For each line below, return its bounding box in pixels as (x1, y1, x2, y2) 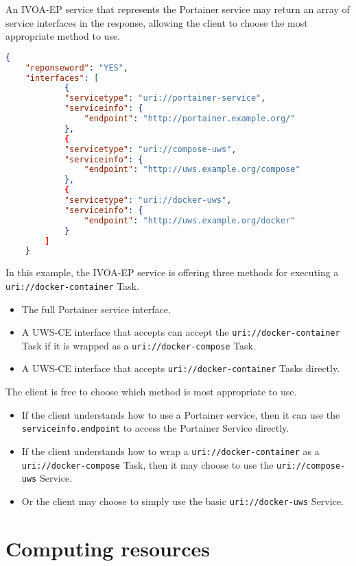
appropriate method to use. (5, 29, 121, 43)
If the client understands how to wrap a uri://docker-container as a (21, 443, 320, 458)
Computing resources (5, 534, 210, 562)
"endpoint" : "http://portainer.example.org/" (84, 114, 296, 124)
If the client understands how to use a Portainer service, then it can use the (21, 407, 340, 421)
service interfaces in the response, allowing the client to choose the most (5, 15, 308, 29)
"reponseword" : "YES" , (25, 62, 129, 73)
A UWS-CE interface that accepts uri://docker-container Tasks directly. (21, 361, 340, 376)
